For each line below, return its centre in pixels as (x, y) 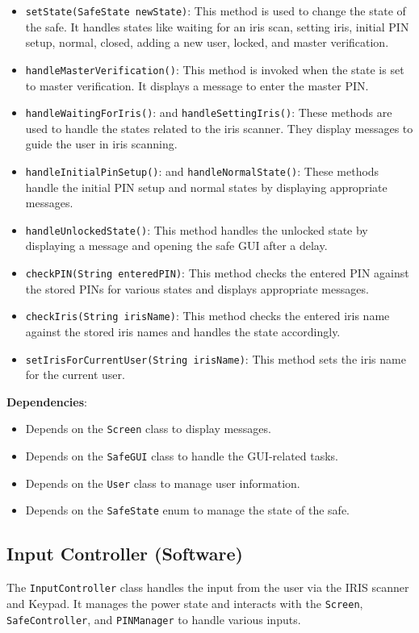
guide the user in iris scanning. (101, 144)
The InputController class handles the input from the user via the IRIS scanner (208, 587)
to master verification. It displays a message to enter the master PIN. (197, 85)
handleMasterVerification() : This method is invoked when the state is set (215, 69)
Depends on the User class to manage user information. (163, 483)
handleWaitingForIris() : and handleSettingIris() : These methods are (209, 112)
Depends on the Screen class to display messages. (148, 429)
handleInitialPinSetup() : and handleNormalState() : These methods (202, 171)
